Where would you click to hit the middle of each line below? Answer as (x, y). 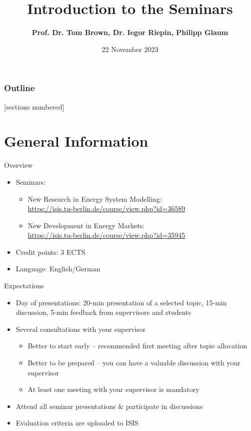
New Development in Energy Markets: (86, 225)
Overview (18, 165)
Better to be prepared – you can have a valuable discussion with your (134, 363)
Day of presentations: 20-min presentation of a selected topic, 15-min (121, 302)
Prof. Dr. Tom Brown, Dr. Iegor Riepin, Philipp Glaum (130, 32)
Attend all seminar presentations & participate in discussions (109, 406)
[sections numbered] (34, 106)
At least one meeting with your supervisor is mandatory (113, 389)
